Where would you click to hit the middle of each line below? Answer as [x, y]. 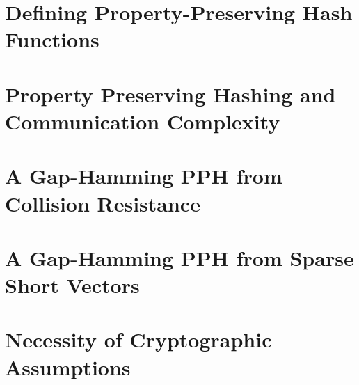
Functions [52, 39]
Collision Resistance [103, 203]
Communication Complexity [143, 121]
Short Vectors [72, 285]
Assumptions [68, 367]
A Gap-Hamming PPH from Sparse [179, 257]
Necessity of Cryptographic [138, 339]
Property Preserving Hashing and [170, 94]
